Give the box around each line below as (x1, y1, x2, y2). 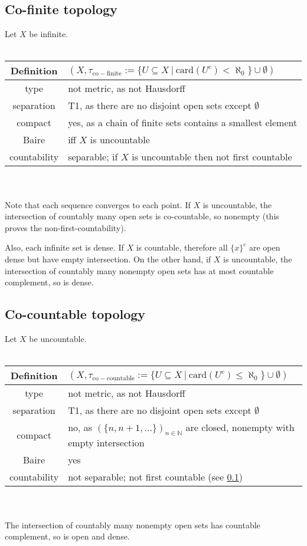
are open (249, 241, 280, 254)
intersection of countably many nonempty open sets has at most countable (5, 264, 274, 277)
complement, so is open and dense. (5, 530, 130, 542)
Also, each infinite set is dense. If (5, 241, 124, 254)
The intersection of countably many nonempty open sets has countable (5, 518, 260, 531)
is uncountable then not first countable (132, 150, 292, 164)
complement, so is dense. (5, 276, 94, 288)
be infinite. (29, 28, 68, 40)
